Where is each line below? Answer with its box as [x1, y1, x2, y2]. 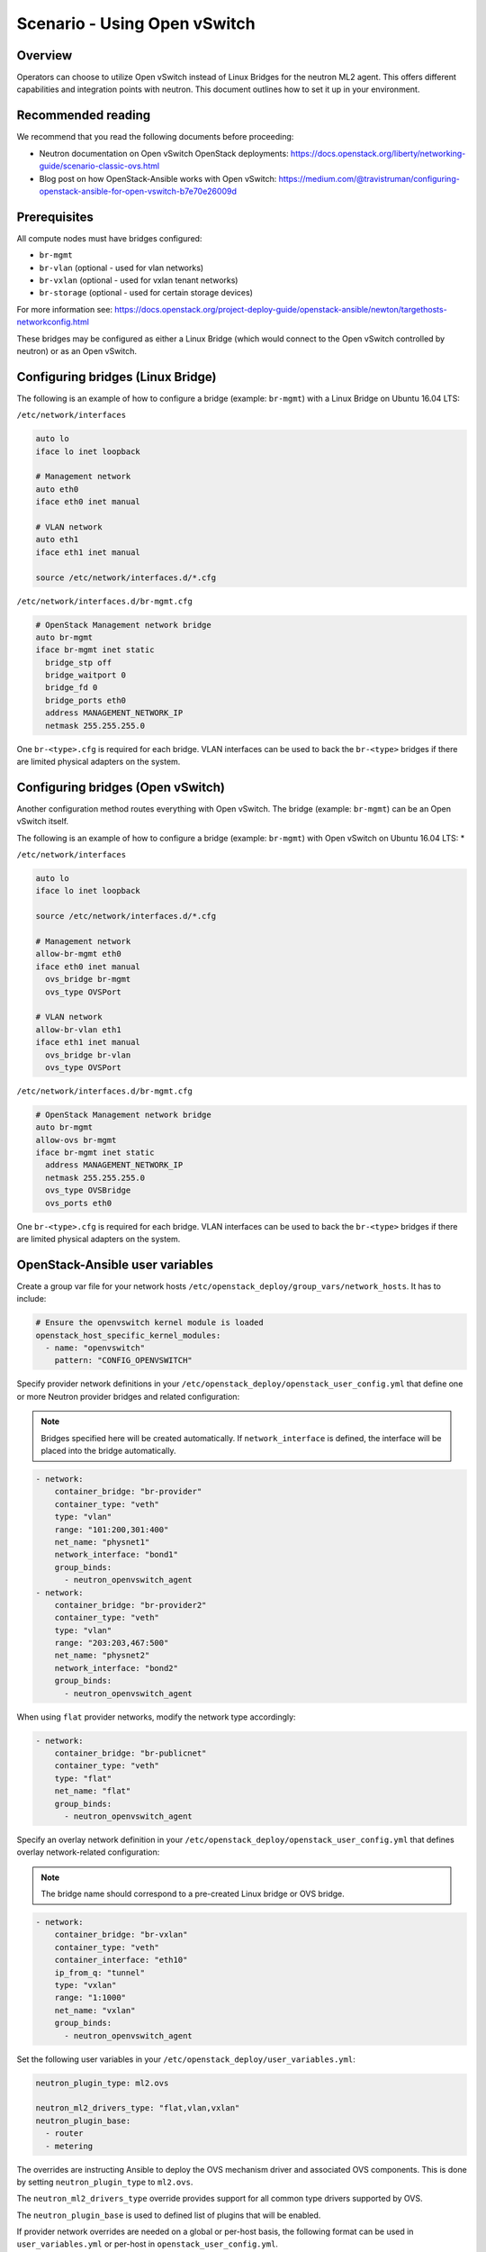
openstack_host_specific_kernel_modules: [35, 1330, 221, 1340]
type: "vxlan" [54, 1980, 117, 1991]
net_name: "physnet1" [54, 1537, 150, 1547]
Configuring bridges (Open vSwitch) [16, 779, 225, 795]
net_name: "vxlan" [54, 2005, 136, 2015]
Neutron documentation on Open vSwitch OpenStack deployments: [39, 148, 289, 159]
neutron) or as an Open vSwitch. [16, 345, 138, 356]
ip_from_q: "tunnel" [54, 1967, 146, 1977]
